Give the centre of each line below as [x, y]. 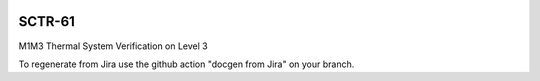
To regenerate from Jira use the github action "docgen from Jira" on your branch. [186, 64]
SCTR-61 [46, 21]
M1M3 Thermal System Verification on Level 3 [113, 46]
